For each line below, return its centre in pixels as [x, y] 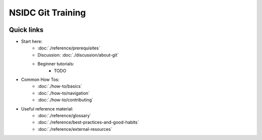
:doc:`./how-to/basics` [60, 86]
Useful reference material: [47, 109]
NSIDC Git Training [47, 13]
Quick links [26, 30]
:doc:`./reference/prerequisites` [69, 48]
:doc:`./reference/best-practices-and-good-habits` [88, 122]
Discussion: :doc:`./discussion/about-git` [78, 55]
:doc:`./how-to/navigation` [64, 93]
